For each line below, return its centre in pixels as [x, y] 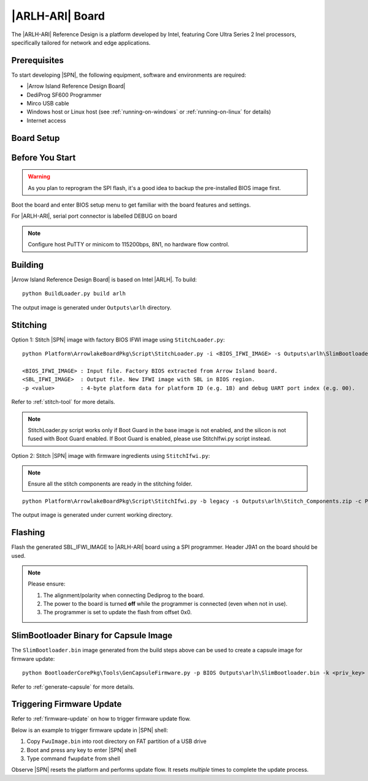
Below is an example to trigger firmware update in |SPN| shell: [90, 730]
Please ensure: [47, 584]
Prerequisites [37, 60]
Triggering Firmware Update [67, 704]
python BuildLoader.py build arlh [74, 294]
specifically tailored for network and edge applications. [81, 42]
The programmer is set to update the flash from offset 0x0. [118, 612]
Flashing [28, 532]
